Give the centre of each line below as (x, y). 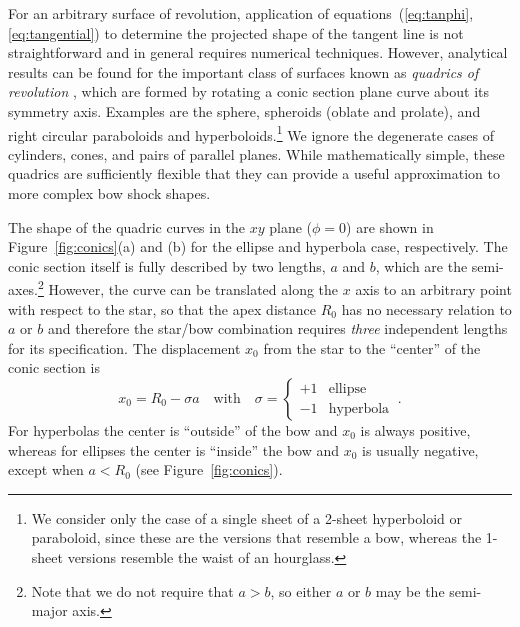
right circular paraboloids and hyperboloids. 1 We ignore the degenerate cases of (251, 133)
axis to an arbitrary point (433, 289)
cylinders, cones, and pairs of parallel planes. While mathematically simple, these (256, 153)
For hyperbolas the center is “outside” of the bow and (173, 430)
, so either (301, 590)
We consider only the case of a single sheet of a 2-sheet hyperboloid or (246, 517)
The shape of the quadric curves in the (127, 226)
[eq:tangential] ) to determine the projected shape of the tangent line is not (236, 32)
